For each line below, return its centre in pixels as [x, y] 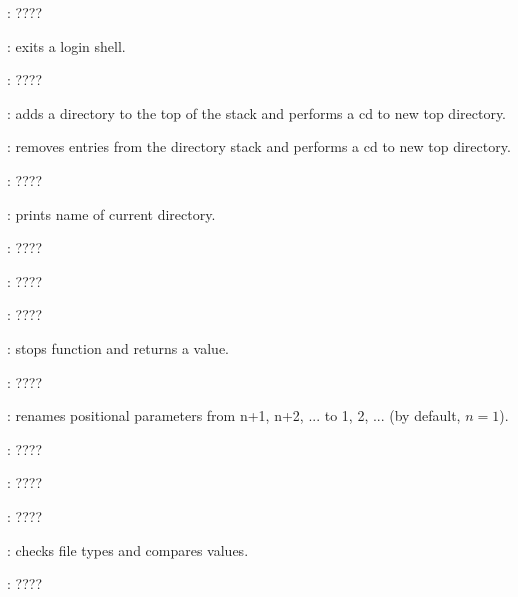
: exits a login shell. [66, 45]
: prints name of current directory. [111, 213]
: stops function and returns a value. [118, 347]
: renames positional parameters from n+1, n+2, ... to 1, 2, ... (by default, [234, 415]
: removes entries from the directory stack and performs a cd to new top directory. [259, 146]
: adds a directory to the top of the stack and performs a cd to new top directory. [257, 112]
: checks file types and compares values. [128, 549]
